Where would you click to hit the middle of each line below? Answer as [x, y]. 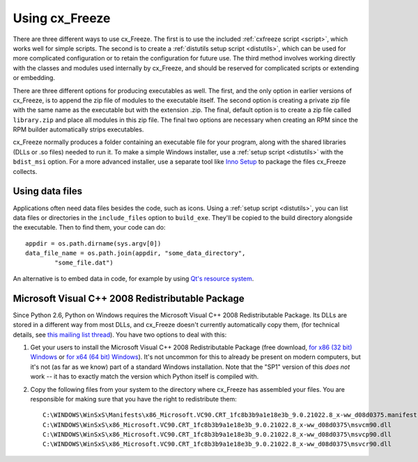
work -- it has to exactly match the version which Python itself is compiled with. [145, 376]
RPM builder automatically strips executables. [78, 129]
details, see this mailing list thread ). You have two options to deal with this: [120, 335]
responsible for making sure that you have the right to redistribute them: [133, 399]
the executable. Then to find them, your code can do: [89, 228]
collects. [25, 171]
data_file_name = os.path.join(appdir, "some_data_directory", [136, 253]
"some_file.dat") [84, 263]
